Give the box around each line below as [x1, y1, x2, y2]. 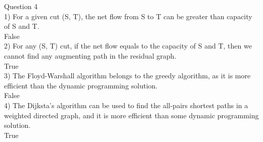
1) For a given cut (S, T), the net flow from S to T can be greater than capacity [4, 11, 252, 21]
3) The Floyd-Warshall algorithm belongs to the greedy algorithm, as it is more [4, 70, 251, 81]
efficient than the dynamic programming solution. [4, 80, 158, 90]
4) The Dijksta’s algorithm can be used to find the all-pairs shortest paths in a [4, 100, 248, 110]
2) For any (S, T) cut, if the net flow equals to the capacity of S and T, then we [4, 40, 252, 51]
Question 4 [4, 1, 38, 11]
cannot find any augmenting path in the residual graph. [4, 50, 177, 61]
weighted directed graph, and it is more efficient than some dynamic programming [4, 110, 259, 120]
